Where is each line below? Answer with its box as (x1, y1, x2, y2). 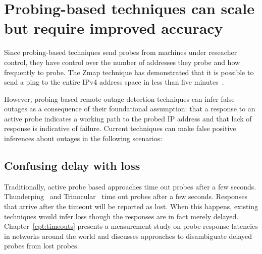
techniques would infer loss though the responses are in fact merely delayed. (4, 211, 239, 221)
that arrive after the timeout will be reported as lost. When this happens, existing (4, 201, 258, 212)
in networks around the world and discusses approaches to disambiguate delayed (4, 230, 252, 241)
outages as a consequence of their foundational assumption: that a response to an (4, 103, 255, 114)
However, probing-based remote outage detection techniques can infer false (4, 93, 235, 104)
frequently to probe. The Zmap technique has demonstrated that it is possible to (4, 67, 254, 77)
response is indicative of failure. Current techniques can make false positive (4, 123, 236, 134)
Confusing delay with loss (4, 158, 140, 173)
